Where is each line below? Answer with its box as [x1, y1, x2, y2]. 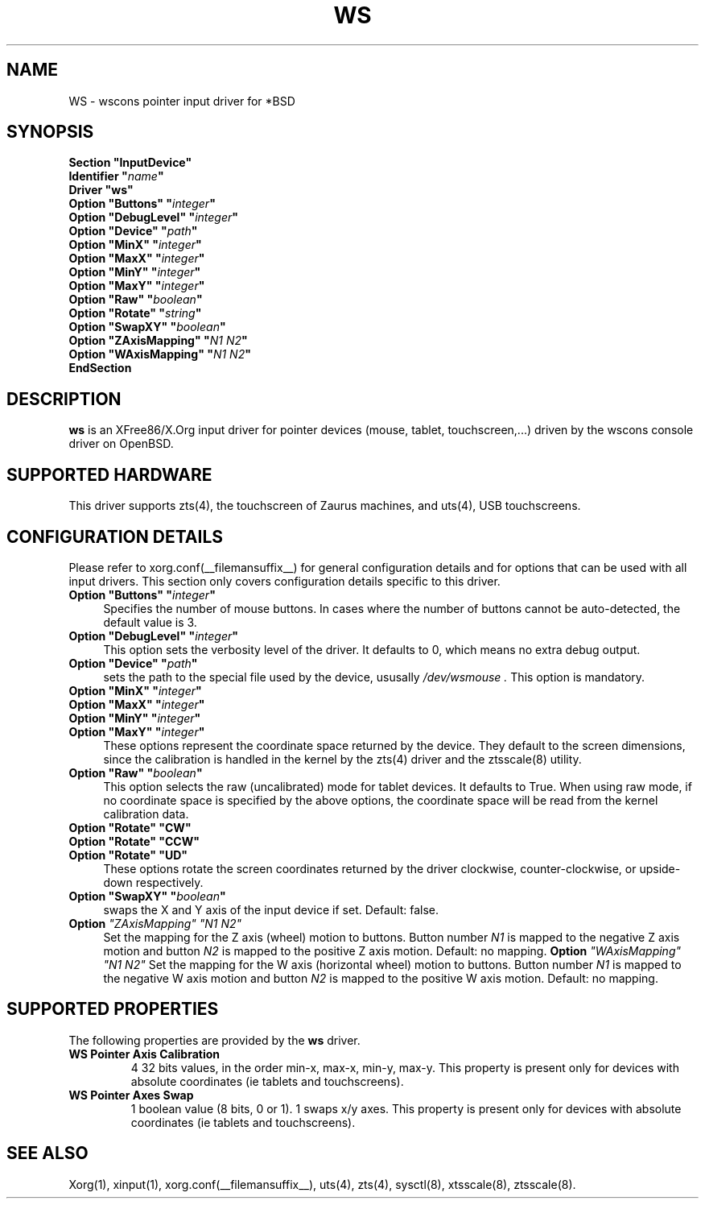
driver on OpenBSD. [68, 437, 174, 451]
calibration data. [103, 806, 189, 821]
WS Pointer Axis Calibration [68, 1046, 220, 1061]
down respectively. [103, 875, 204, 889]
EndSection [68, 361, 132, 375]
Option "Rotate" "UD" [68, 847, 188, 862]
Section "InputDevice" [68, 155, 192, 170]
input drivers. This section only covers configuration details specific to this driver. [68, 574, 501, 588]
